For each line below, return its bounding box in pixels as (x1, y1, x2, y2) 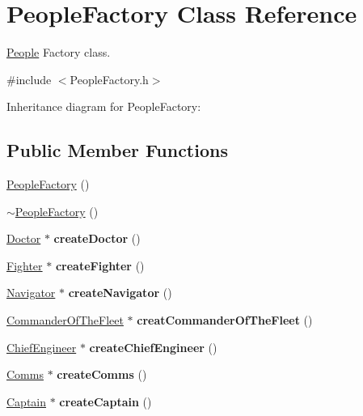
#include (6, 70, 52, 87)
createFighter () (55, 257, 145, 274)
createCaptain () (59, 393, 152, 410)
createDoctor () (53, 230, 141, 247)
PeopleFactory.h (70, 70, 149, 87)
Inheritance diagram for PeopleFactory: (6, 98, 201, 115)
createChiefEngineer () (89, 338, 217, 355)
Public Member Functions (6, 138, 228, 163)
